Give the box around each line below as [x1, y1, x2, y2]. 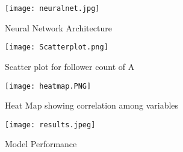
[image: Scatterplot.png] [5, 43, 108, 52]
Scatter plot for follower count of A [5, 60, 135, 72]
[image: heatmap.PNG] [5, 81, 91, 90]
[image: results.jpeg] [5, 120, 96, 129]
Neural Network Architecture [5, 21, 112, 34]
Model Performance [5, 138, 77, 150]
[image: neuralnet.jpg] [5, 4, 100, 13]
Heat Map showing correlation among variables [5, 99, 179, 112]
